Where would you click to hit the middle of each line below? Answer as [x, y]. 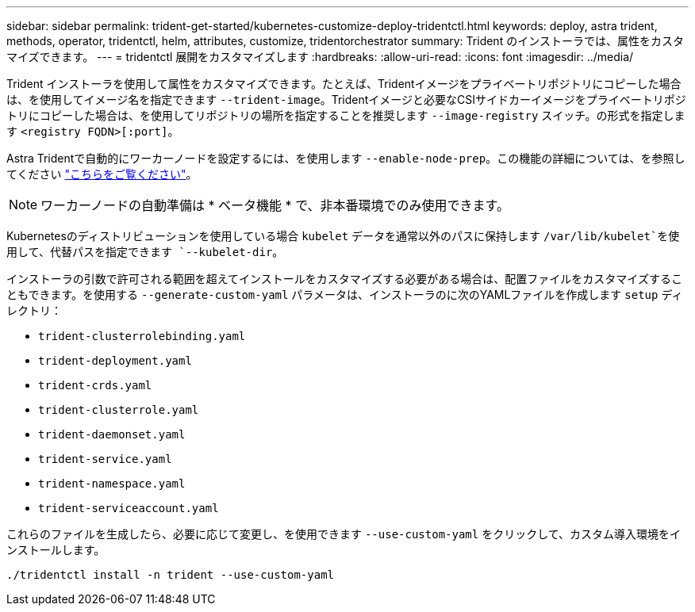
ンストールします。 [56, 550]
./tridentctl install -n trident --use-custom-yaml [171, 575]
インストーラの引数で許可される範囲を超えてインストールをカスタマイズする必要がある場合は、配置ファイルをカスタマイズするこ [344, 279]
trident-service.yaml [105, 459]
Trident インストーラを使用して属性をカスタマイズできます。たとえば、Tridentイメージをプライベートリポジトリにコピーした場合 [344, 84]
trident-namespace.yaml [112, 484]
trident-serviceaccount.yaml [129, 508]
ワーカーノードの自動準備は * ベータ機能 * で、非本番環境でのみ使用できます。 [275, 205]
